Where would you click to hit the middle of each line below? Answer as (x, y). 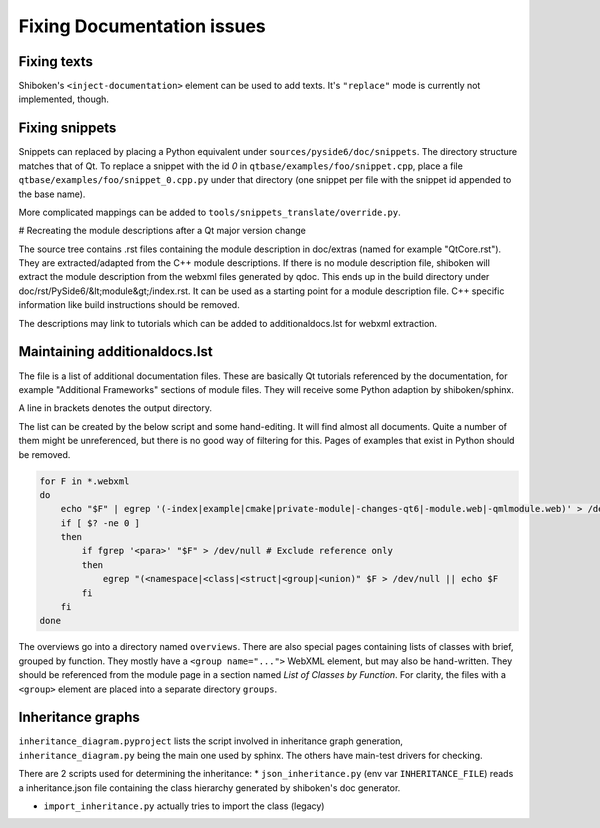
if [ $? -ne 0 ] (100, 523)
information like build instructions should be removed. (129, 305)
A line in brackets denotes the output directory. (115, 408)
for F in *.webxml (84, 481)
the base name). (52, 194)
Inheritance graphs (79, 717)
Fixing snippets (67, 128)
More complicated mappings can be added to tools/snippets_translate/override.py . (209, 212)
